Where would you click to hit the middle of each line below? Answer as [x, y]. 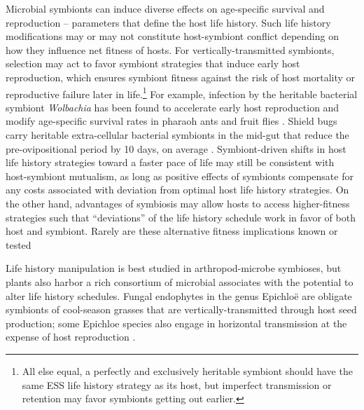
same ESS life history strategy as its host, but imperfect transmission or [177, 384]
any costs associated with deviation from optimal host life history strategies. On [177, 190]
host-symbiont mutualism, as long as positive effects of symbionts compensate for [180, 176]
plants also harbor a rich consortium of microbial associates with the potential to [180, 281]
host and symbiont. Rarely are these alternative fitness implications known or [172, 231]
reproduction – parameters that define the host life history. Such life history [168, 22]
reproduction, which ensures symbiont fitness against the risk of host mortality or [181, 77]
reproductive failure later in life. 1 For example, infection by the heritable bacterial [182, 93]
